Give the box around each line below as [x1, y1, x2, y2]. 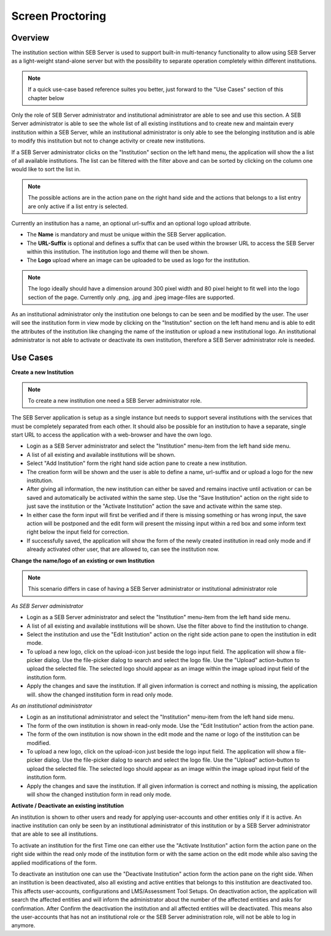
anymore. [11, 922, 36, 929]
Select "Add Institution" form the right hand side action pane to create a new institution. [26, 459, 248, 467]
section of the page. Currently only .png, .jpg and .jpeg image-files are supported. [28, 294, 235, 301]
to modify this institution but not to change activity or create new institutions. [11, 137, 205, 144]
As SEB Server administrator [11, 602, 84, 609]
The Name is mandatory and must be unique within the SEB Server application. [26, 231, 227, 238]
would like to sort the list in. [11, 166, 81, 173]
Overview [11, 33, 50, 43]
